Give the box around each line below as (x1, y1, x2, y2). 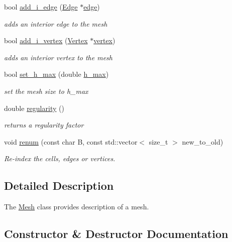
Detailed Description (4, 178, 114, 193)
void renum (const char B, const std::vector (4, 136, 138, 147)
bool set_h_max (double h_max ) (4, 69, 109, 79)
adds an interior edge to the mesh (4, 18, 107, 29)
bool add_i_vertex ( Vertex (4, 35, 88, 46)
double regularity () (4, 102, 64, 113)
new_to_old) (182, 136, 223, 147)
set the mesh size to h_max (4, 85, 88, 96)
